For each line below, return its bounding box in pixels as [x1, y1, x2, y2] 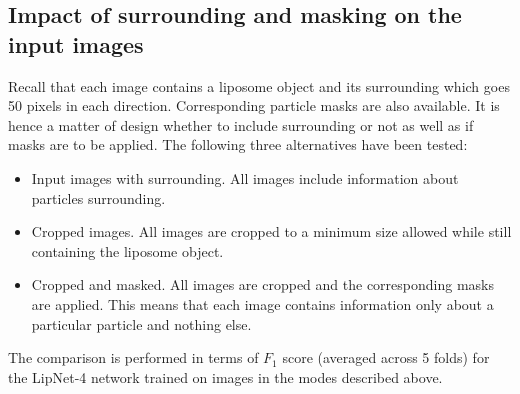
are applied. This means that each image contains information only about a [31, 293, 494, 314]
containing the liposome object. [31, 240, 224, 261]
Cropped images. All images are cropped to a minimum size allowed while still [31, 221, 512, 242]
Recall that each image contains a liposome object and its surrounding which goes [8, 75, 510, 96]
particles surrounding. [31, 187, 166, 208]
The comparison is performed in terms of [8, 347, 259, 368]
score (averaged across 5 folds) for [282, 347, 490, 368]
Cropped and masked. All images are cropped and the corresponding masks [31, 274, 494, 295]
